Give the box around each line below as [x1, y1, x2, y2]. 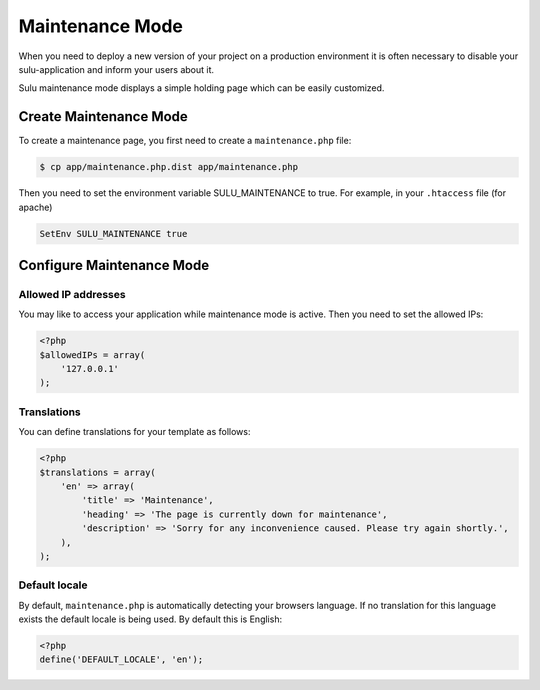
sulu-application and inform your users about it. [18, 63, 215, 75]
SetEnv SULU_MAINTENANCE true [39, 228, 188, 239]
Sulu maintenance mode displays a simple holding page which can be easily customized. [18, 82, 385, 94]
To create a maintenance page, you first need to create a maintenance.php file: [18, 135, 352, 147]
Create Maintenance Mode [18, 108, 189, 125]
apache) [18, 201, 53, 213]
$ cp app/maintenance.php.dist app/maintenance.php [39, 161, 299, 173]
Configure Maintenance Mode [18, 256, 210, 274]
